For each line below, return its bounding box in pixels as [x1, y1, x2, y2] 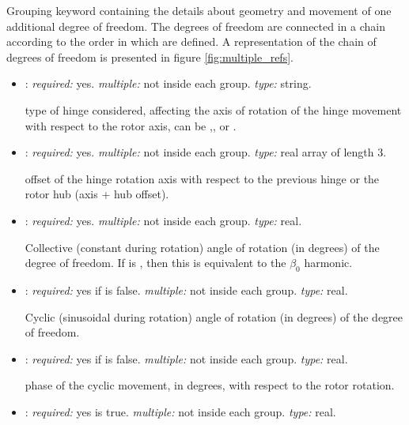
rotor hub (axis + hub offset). [25, 186, 169, 202]
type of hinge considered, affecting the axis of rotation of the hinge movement [25, 101, 402, 118]
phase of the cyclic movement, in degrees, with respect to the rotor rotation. [25, 377, 395, 393]
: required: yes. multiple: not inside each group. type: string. [25, 75, 312, 92]
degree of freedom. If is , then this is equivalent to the [25, 254, 286, 271]
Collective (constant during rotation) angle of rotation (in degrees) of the [25, 239, 380, 255]
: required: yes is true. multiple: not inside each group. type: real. [25, 403, 336, 419]
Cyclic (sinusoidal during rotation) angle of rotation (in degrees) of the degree [25, 308, 403, 325]
